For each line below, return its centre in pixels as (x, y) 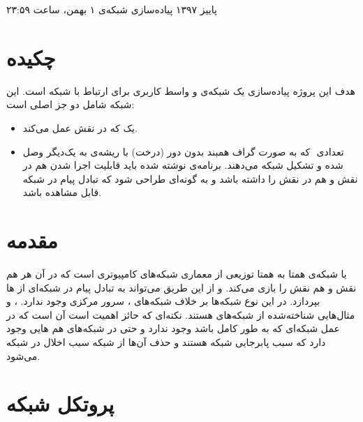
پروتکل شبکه (60, 404)
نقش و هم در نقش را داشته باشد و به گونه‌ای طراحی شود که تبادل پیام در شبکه (190, 178)
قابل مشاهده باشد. (62, 192)
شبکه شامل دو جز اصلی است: (71, 104)
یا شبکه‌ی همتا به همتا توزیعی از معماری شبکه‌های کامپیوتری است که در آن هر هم (177, 273)
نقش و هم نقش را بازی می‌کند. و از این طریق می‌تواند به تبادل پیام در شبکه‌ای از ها (181, 287)
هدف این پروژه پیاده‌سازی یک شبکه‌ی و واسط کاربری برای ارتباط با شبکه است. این (181, 90)
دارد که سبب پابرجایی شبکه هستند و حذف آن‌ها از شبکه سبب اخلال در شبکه (166, 341)
